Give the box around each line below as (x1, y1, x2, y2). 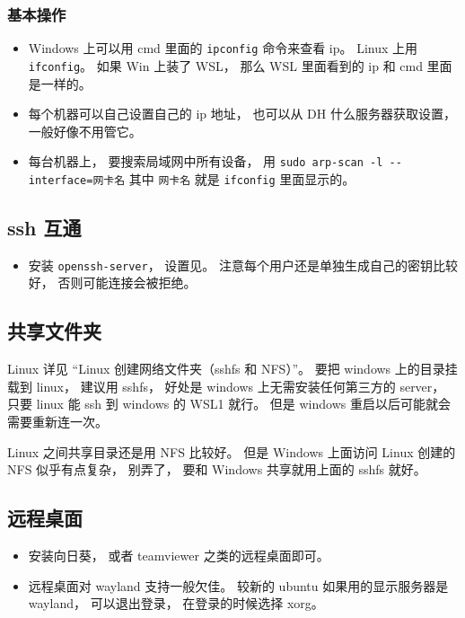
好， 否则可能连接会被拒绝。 (28, 273, 197, 292)
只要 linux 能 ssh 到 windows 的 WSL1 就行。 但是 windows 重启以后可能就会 (7, 394, 451, 413)
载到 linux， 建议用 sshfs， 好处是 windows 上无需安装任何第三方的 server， (7, 376, 445, 395)
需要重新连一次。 (7, 412, 108, 431)
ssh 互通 (7, 214, 82, 242)
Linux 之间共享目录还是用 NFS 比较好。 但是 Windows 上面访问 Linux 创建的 (7, 442, 456, 461)
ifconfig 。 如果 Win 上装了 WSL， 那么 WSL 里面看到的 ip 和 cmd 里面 (28, 56, 452, 75)
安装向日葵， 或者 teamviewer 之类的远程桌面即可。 (28, 546, 329, 565)
